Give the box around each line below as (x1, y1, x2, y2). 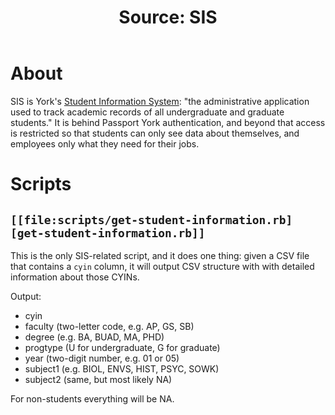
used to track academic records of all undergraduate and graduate (10, 106, 285, 118)
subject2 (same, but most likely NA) (24, 373, 173, 385)
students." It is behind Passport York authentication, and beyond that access (10, 116, 326, 128)
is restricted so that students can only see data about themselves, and (10, 127, 300, 139)
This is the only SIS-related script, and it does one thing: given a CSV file (10, 249, 310, 261)
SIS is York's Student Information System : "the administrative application (10, 95, 310, 107)
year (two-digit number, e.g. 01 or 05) (24, 352, 180, 364)
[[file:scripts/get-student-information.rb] (10, 212, 293, 227)
